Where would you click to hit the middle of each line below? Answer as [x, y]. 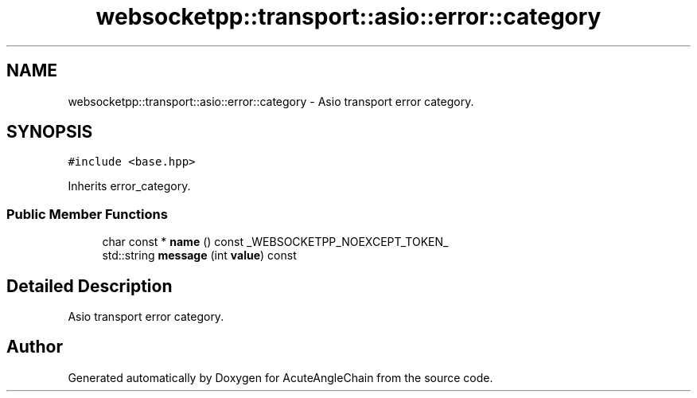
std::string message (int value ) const [199, 256]
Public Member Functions [87, 214]
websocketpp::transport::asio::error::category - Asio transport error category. [271, 101]
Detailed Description [90, 286]
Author [35, 347]
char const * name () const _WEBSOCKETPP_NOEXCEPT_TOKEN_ [275, 242]
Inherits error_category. [129, 186]
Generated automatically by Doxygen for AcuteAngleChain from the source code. [280, 377]
